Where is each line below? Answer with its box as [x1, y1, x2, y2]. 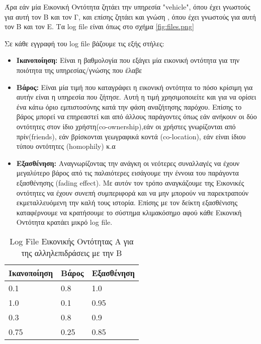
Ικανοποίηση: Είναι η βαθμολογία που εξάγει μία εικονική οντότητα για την [16, 55, 240, 65]
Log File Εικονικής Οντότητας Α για [10, 235, 134, 247]
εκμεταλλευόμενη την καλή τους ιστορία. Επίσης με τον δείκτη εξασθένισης [16, 197, 237, 208]
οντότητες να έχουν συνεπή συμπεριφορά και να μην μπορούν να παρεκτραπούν [16, 187, 249, 198]
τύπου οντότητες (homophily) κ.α [16, 141, 116, 151]
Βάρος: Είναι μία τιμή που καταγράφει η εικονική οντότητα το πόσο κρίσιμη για [16, 81, 253, 92]
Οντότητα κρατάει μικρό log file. [16, 217, 113, 227]
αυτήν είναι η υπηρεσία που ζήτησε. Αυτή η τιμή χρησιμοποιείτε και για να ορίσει [16, 92, 256, 102]
